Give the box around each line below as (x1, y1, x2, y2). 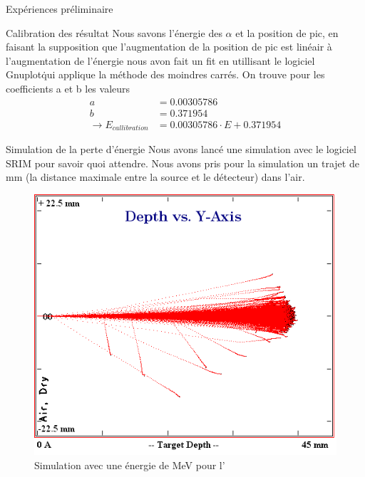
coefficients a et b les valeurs (6, 80, 130, 95)
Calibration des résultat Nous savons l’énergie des (6, 25, 222, 40)
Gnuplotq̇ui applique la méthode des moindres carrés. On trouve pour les (6, 67, 325, 82)
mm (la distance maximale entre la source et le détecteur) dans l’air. (6, 169, 305, 184)
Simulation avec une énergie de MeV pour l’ (34, 457, 225, 472)
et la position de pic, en (235, 25, 339, 40)
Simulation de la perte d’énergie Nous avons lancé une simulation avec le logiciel (6, 142, 356, 157)
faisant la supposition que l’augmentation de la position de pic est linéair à (6, 39, 332, 54)
